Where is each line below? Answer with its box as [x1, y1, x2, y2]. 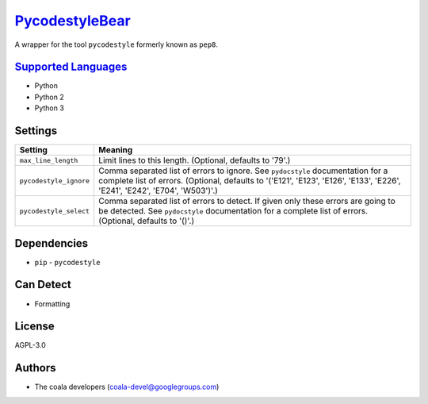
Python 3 [34, 103, 65, 113]
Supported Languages [14, 60, 128, 74]
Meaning [98, 144, 133, 156]
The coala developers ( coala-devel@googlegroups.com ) [34, 382, 220, 392]
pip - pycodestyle [34, 257, 101, 267]
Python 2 [34, 92, 65, 102]
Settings [14, 124, 58, 138]
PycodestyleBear [14, 12, 131, 29]
